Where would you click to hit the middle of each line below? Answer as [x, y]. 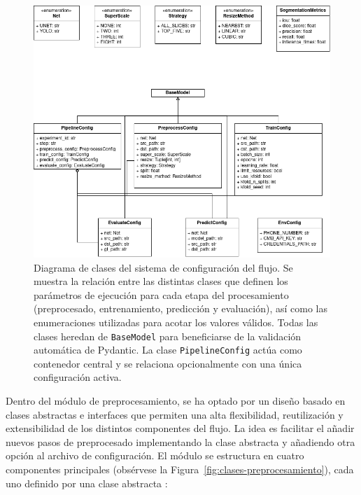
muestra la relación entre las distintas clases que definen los [161, 281]
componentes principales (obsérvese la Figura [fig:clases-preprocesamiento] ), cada [180, 469]
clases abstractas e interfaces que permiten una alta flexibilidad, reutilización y [175, 414]
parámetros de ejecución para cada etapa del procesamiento [161, 294]
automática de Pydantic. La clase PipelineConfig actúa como [168, 350]
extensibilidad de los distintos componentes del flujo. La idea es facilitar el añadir [180, 428]
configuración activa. [78, 377]
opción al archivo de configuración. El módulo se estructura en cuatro [155, 455]
